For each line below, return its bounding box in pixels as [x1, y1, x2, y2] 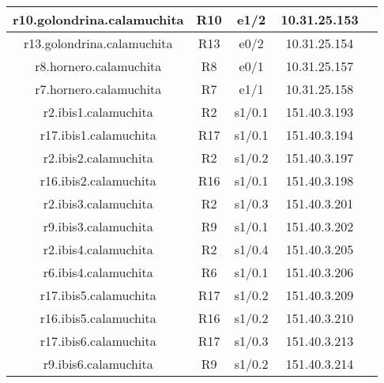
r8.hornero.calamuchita [35, 57, 162, 75]
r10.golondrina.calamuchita [13, 10, 184, 28]
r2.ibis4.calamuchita [43, 240, 153, 258]
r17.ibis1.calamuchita [40, 126, 156, 144]
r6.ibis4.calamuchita [43, 263, 153, 281]
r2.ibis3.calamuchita [43, 194, 153, 212]
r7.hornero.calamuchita [35, 80, 162, 98]
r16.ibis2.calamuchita [40, 171, 156, 190]
